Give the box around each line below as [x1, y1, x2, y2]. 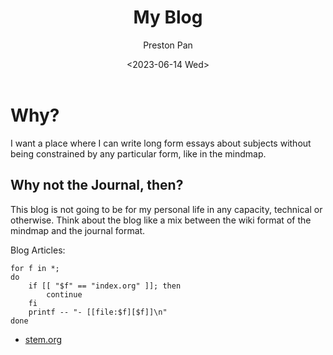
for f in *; [10, 263, 60, 273]
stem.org [24, 333, 63, 345]
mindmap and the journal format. [10, 224, 146, 236]
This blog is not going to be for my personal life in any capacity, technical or [10, 203, 323, 215]
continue [46, 289, 83, 300]
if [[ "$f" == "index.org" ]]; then [28, 281, 182, 291]
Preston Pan [143, 39, 193, 51]
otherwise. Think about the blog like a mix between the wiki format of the [10, 214, 312, 226]
